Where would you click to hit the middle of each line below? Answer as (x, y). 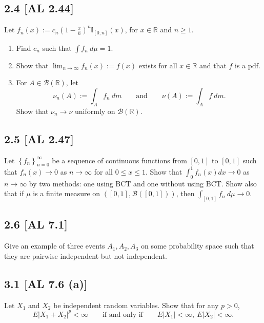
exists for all (158, 65)
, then (185, 193)
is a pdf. (248, 65)
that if (14, 193)
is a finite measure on (67, 193)
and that (213, 65)
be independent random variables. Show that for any (136, 305)
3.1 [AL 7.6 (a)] (46, 283)
